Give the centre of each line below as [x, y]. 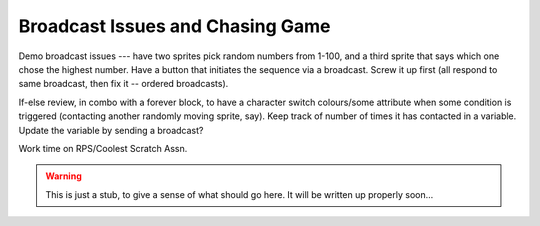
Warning [63, 176]
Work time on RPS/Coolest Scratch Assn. [103, 148]
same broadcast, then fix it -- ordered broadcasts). [123, 84]
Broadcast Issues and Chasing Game [174, 26]
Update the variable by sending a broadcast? [111, 130]
